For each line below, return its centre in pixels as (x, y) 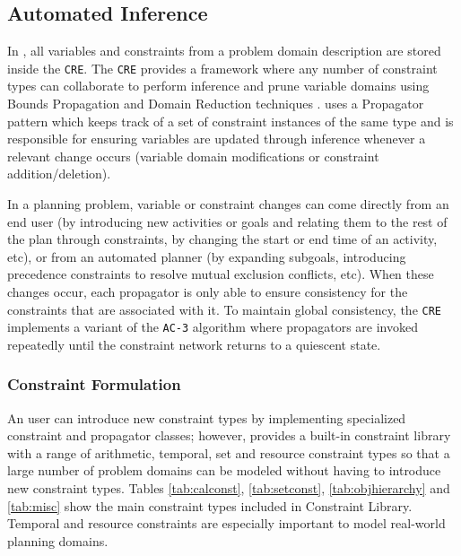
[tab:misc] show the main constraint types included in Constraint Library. (210, 505)
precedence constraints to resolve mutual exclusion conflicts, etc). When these (221, 274)
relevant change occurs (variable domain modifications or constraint (193, 156)
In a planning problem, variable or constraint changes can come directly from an (228, 204)
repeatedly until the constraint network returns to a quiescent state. (194, 344)
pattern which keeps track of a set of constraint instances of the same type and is (230, 121)
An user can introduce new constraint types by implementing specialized (207, 417)
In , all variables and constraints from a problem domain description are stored (224, 51)
